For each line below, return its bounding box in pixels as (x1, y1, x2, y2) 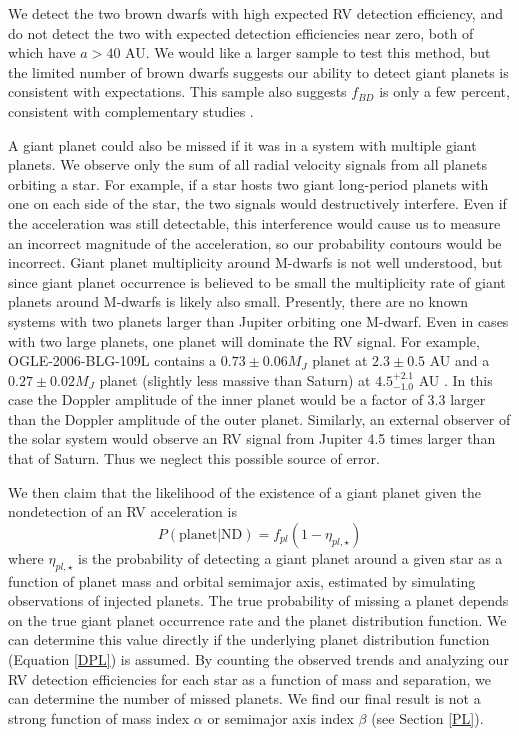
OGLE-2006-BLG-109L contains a (8, 350, 217, 371)
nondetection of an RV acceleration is (8, 501, 237, 522)
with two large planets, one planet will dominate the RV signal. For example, (8, 330, 480, 351)
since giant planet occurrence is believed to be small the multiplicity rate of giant (8, 271, 506, 292)
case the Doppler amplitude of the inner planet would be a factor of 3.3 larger (8, 389, 486, 410)
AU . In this (418, 369, 493, 390)
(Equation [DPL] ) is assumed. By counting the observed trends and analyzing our (8, 649, 509, 670)
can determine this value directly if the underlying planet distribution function (8, 629, 490, 650)
